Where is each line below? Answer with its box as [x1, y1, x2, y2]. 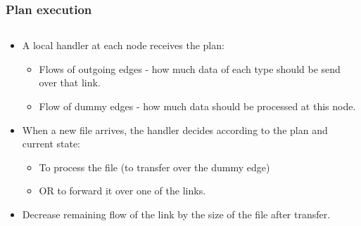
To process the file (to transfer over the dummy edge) [39, 159, 270, 174]
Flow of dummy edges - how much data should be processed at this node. [39, 99, 356, 113]
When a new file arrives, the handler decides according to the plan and [22, 122, 328, 137]
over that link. [39, 75, 101, 90]
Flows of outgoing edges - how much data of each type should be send [39, 61, 341, 76]
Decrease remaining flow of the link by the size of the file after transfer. [22, 206, 331, 221]
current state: [22, 136, 81, 151]
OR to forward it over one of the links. [39, 183, 206, 198]
